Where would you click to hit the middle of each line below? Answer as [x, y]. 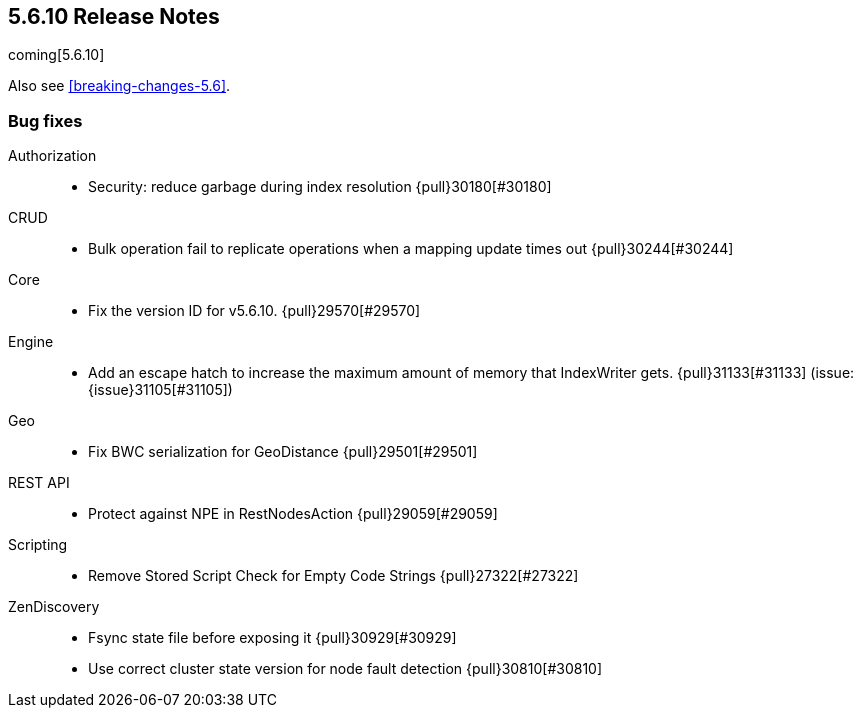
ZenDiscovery [54, 607]
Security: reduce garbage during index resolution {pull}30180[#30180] [320, 187]
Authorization [52, 156]
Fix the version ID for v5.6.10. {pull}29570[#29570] [254, 311]
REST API [39, 483]
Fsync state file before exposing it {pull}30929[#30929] [272, 638]
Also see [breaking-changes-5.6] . [119, 86]
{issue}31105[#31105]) [160, 390]
